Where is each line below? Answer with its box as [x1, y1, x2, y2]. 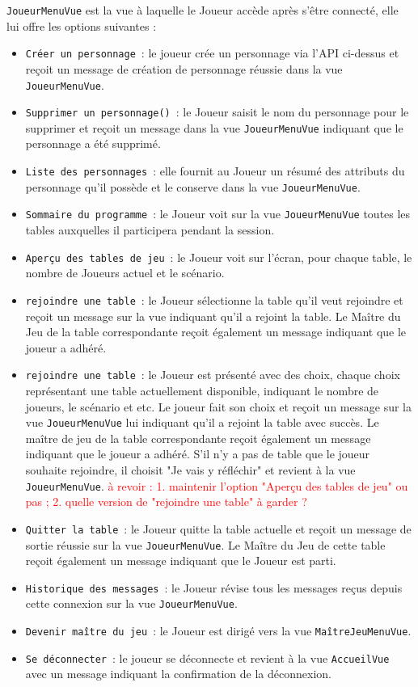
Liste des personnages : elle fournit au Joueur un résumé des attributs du [25, 162, 405, 179]
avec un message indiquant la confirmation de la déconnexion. [25, 665, 331, 682]
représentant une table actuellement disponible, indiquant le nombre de [25, 381, 379, 398]
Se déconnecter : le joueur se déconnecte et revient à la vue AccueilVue [25, 649, 390, 666]
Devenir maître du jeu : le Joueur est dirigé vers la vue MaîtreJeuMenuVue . [25, 622, 412, 639]
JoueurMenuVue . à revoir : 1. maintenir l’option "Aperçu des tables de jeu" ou [25, 477, 408, 494]
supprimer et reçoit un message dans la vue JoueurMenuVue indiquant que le [25, 119, 403, 136]
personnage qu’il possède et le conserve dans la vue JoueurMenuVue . [25, 178, 361, 195]
